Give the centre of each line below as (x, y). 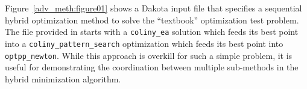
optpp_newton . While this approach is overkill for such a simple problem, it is (149, 55)
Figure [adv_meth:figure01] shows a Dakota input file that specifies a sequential (153, 8)
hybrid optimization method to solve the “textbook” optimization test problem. (152, 20)
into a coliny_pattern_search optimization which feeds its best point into (144, 43)
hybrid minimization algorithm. (63, 78)
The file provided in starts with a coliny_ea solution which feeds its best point (152, 32)
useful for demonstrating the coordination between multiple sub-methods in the (152, 67)
